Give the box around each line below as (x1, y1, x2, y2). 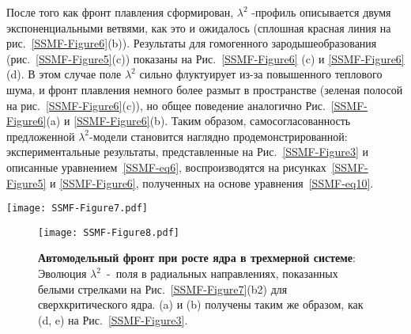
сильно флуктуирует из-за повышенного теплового (139, 66, 383, 82)
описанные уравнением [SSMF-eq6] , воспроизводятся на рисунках (6, 158, 326, 175)
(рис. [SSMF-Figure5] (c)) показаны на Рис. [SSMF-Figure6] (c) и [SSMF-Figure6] (6, 50, 405, 66)
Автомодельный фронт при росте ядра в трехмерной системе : (38, 249, 356, 266)
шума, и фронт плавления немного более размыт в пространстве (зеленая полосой (6, 81, 403, 97)
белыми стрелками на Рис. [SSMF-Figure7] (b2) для (38, 280, 288, 297)
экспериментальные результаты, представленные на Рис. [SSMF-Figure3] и (6, 143, 368, 160)
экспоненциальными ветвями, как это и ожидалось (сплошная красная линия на (6, 19, 391, 36)
